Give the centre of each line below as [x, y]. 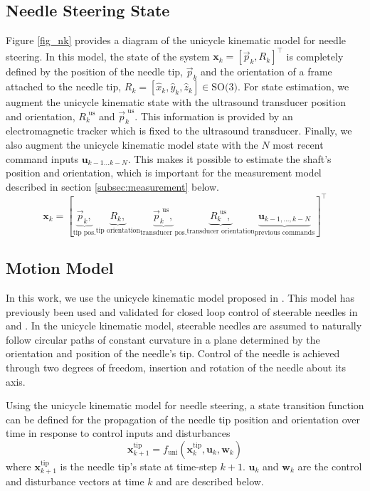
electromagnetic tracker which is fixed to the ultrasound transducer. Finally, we [179, 131]
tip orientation [118, 231]
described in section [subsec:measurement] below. [112, 186]
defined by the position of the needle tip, [94, 72]
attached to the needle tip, [64, 86]
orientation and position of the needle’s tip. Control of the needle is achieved [173, 353]
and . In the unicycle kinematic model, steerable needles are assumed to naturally [184, 326]
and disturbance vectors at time [75, 481]
